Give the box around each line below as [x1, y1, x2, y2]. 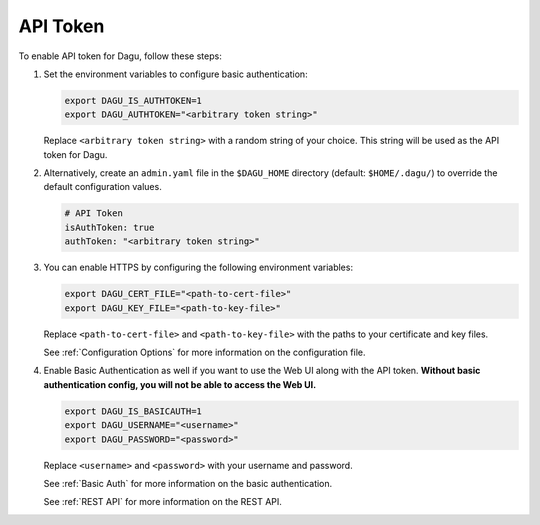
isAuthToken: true [64, 221, 155, 233]
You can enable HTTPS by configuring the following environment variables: [43, 261, 354, 274]
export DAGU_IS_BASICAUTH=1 [64, 405, 202, 417]
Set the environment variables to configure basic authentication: [43, 68, 309, 80]
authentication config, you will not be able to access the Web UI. [43, 378, 317, 390]
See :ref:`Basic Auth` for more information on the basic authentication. [43, 477, 333, 489]
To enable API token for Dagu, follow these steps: [18, 50, 222, 62]
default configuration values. [43, 181, 162, 193]
